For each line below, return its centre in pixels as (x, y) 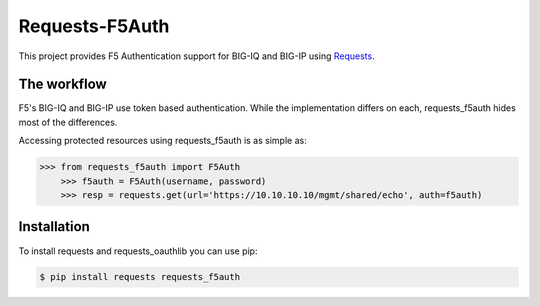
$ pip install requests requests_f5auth (139, 277)
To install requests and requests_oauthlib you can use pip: (138, 251)
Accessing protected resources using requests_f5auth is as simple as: (162, 141)
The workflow (62, 84)
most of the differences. (68, 122)
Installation (54, 226)
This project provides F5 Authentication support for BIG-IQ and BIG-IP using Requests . (196, 56)
